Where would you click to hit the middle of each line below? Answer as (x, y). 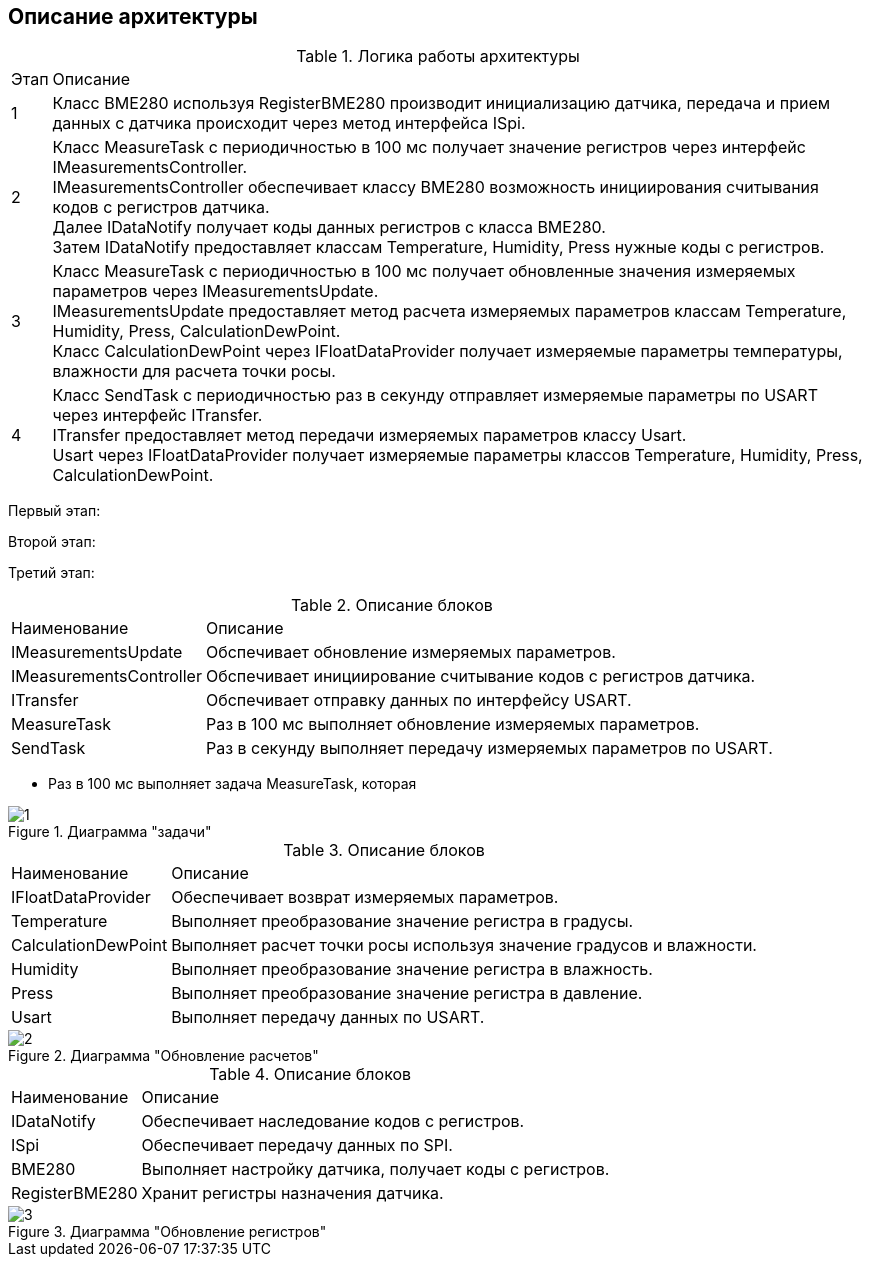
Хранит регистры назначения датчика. (292, 1193)
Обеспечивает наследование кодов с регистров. (333, 1121)
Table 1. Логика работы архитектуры (438, 56)
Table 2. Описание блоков (391, 605)
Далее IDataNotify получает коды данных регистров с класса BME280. (329, 227)
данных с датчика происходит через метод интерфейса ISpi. (289, 123)
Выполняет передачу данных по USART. (328, 1017)
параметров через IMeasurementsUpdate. (215, 291)
